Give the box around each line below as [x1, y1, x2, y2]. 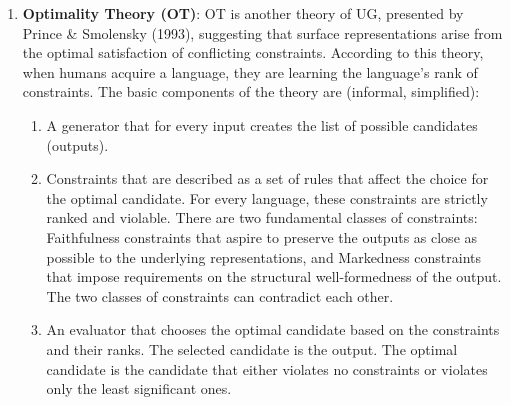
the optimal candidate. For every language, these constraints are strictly [46, 187, 488, 208]
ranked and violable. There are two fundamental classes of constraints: [46, 207, 478, 228]
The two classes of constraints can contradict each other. [46, 285, 394, 306]
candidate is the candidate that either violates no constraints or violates [46, 358, 488, 379]
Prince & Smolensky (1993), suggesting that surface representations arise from [22, 22, 503, 43]
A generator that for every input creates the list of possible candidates [46, 114, 478, 135]
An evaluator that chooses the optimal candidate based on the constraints [46, 319, 500, 340]
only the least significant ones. [46, 378, 232, 399]
